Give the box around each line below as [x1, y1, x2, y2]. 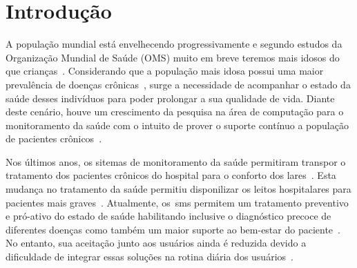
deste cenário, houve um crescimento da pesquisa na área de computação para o [6, 104, 344, 119]
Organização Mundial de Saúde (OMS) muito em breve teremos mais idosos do [6, 50, 340, 64]
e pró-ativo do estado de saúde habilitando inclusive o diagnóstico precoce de [6, 209, 331, 223]
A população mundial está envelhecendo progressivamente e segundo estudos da [6, 37, 342, 51]
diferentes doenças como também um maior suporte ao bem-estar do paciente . [6, 222, 340, 236]
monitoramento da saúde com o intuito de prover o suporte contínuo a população [6, 117, 349, 132]
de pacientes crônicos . [6, 131, 102, 146]
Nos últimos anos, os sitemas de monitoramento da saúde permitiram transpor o [6, 154, 346, 169]
